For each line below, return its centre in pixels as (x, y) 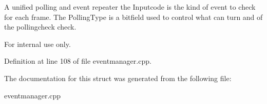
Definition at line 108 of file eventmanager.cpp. (78, 61)
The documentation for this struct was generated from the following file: (118, 78)
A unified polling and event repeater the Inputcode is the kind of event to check (130, 7)
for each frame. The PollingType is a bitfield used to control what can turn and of (133, 17)
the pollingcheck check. (40, 27)
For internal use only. (37, 44)
